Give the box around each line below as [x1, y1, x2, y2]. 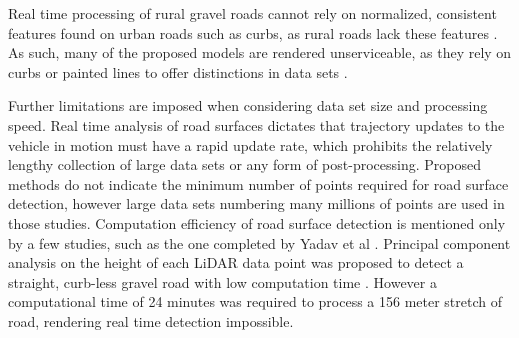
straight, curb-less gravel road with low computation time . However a [8, 271, 437, 292]
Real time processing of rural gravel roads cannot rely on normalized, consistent [8, 3, 497, 23]
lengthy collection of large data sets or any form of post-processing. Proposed [8, 154, 481, 175]
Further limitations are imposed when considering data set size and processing [8, 95, 488, 116]
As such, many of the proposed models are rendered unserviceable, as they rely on [8, 42, 512, 63]
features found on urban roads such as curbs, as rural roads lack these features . [8, 22, 498, 43]
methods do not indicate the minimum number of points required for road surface [8, 173, 509, 194]
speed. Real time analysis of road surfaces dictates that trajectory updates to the [8, 114, 505, 135]
